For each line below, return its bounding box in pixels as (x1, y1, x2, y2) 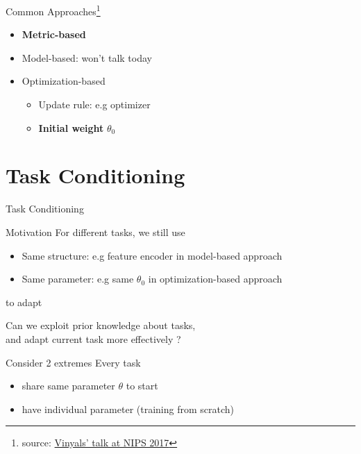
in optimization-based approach (148, 271, 283, 286)
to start (126, 378, 158, 393)
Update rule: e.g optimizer (38, 97, 151, 112)
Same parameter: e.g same (22, 271, 134, 286)
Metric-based (22, 27, 86, 42)
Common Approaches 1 (6, 2, 101, 18)
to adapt (6, 294, 42, 309)
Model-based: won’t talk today (22, 50, 152, 65)
